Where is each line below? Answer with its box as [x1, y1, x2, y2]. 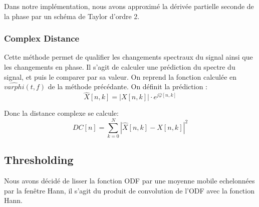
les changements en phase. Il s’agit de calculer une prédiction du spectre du [4, 62, 235, 72]
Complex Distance [4, 32, 80, 45]
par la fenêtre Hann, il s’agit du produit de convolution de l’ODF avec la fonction [4, 185, 254, 195]
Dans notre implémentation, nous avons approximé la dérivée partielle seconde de [4, 1, 254, 11]
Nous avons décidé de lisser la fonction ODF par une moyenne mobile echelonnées [4, 175, 255, 186]
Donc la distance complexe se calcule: [4, 108, 119, 118]
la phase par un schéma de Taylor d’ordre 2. [4, 11, 140, 21]
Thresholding [4, 152, 74, 167]
